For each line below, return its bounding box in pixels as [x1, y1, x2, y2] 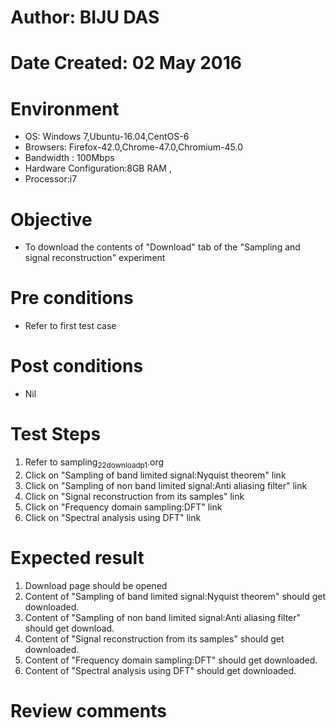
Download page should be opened [24, 579, 168, 591]
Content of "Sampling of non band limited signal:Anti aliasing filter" [24, 611, 302, 623]
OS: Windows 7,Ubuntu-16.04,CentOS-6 [24, 131, 190, 143]
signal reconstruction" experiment [24, 252, 166, 264]
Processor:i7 [24, 173, 78, 185]
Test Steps [10, 423, 102, 446]
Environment [10, 97, 120, 120]
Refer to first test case [24, 320, 117, 332]
